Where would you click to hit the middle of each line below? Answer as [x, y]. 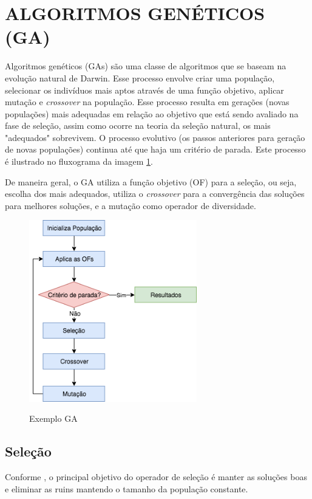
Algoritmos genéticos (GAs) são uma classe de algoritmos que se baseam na [146, 66]
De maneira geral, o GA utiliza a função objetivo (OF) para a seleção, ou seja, [151, 181]
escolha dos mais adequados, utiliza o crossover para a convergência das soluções [155, 194]
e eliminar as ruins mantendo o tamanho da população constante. [127, 488]
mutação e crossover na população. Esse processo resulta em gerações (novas [147, 102]
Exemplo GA [53, 418]
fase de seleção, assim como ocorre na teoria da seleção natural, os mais [138, 126]
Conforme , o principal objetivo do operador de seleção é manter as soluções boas [156, 477]
